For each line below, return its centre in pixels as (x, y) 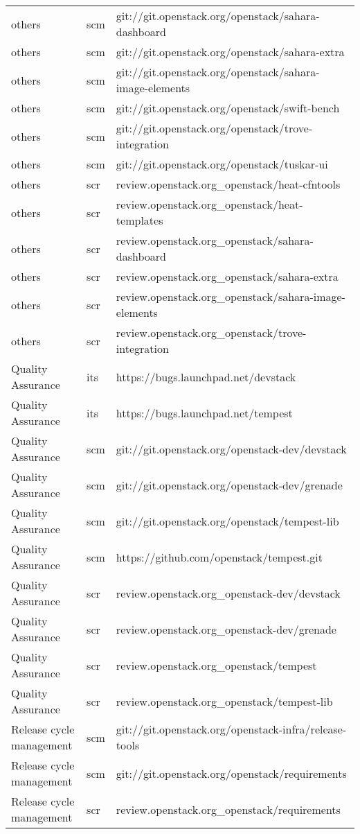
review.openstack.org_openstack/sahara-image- (231, 296)
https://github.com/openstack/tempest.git (219, 557)
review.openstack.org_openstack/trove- (211, 332)
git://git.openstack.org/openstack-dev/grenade (229, 485)
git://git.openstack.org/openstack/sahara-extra (230, 52)
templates (139, 220)
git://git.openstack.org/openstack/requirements (231, 773)
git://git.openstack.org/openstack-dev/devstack (231, 449)
